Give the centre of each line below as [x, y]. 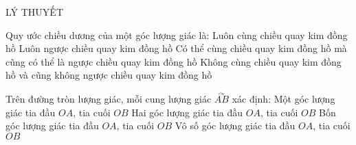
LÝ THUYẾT [34, 12]
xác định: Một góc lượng [283, 99]
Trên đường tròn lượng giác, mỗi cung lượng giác [109, 99]
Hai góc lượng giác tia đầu [187, 112]
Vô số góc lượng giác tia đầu [235, 126]
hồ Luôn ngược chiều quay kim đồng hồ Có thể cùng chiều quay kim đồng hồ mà [176, 48]
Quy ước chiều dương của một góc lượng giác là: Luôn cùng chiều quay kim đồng [177, 35]
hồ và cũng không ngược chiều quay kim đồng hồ [109, 75]
